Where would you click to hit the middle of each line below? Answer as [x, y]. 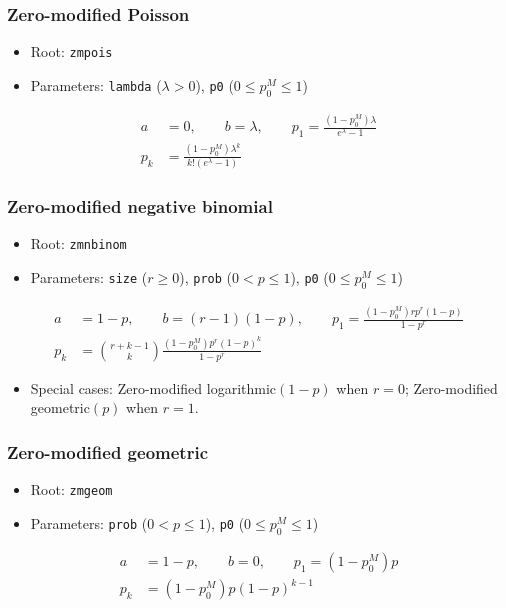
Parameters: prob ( [89, 522]
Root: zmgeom [71, 489]
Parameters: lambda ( [96, 84]
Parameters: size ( [89, 276]
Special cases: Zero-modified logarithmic [153, 387]
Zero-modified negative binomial [140, 206]
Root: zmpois [71, 51]
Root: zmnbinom [78, 243]
